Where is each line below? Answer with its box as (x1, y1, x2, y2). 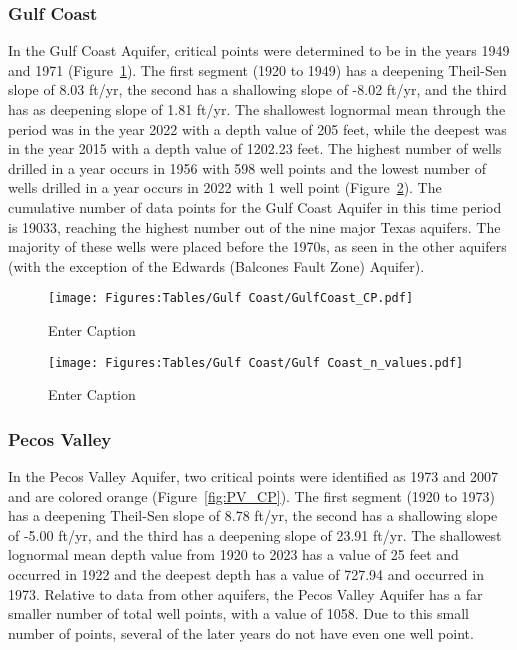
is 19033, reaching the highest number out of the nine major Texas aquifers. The (8, 216, 501, 237)
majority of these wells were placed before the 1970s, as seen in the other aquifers (8, 236, 507, 257)
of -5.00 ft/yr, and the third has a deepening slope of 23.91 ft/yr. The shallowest (8, 524, 502, 545)
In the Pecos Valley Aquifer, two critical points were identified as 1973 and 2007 (8, 466, 499, 487)
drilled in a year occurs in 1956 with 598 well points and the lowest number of (8, 157, 486, 178)
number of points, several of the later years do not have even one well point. (8, 622, 474, 643)
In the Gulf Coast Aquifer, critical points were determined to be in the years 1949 (8, 40, 510, 61)
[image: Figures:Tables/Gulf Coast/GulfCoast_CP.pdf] (48, 291, 414, 306)
